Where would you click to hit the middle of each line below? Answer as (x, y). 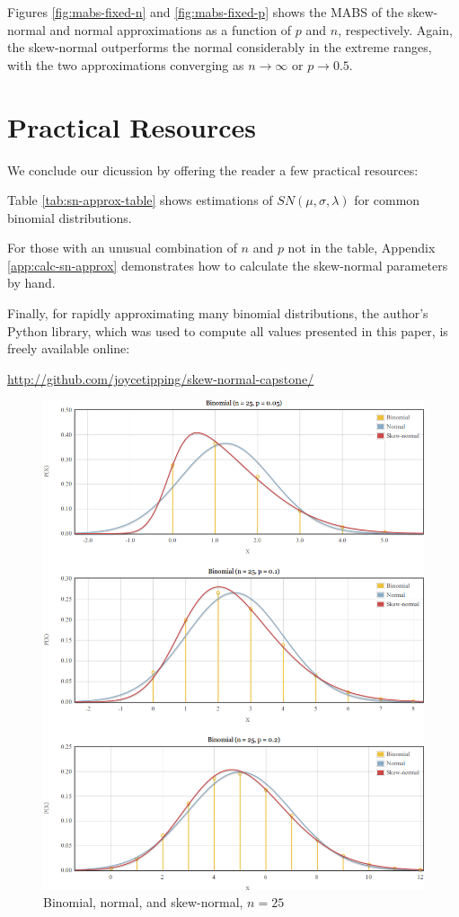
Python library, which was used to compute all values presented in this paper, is (228, 330)
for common (387, 200)
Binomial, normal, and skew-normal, (143, 902)
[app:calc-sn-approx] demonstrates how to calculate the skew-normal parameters (228, 265)
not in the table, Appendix (362, 248)
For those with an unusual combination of (122, 248)
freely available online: (69, 348)
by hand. (31, 283)
